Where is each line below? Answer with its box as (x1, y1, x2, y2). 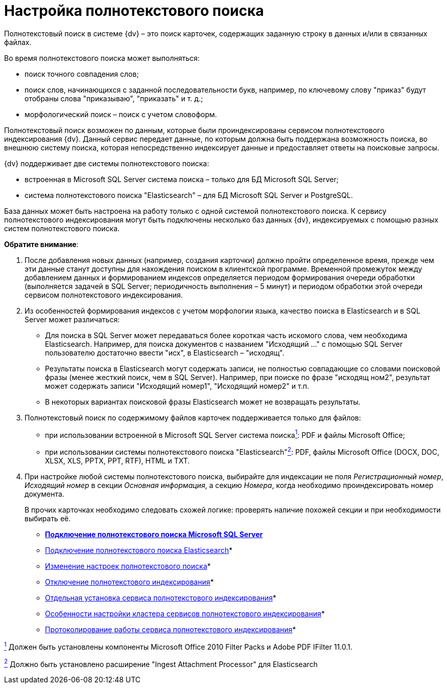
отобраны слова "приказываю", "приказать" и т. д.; (25, 94, 203, 103)
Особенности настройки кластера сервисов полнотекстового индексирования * (45, 609, 325, 618)
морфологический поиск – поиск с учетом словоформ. (25, 109, 217, 119)
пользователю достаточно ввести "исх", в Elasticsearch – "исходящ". (45, 348, 285, 357)
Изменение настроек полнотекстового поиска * (45, 562, 211, 571)
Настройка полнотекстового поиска (4, 2, 264, 19)
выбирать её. (25, 514, 71, 523)
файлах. (4, 37, 32, 47)
